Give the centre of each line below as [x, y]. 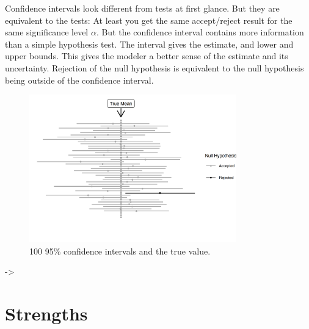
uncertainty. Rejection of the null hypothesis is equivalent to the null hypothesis [154, 67]
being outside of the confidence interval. [79, 80]
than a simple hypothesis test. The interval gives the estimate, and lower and [149, 44]
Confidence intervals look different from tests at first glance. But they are [142, 8]
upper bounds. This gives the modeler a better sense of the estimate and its [147, 56]
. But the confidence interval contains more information [200, 32]
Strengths [46, 313]
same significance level [47, 32]
